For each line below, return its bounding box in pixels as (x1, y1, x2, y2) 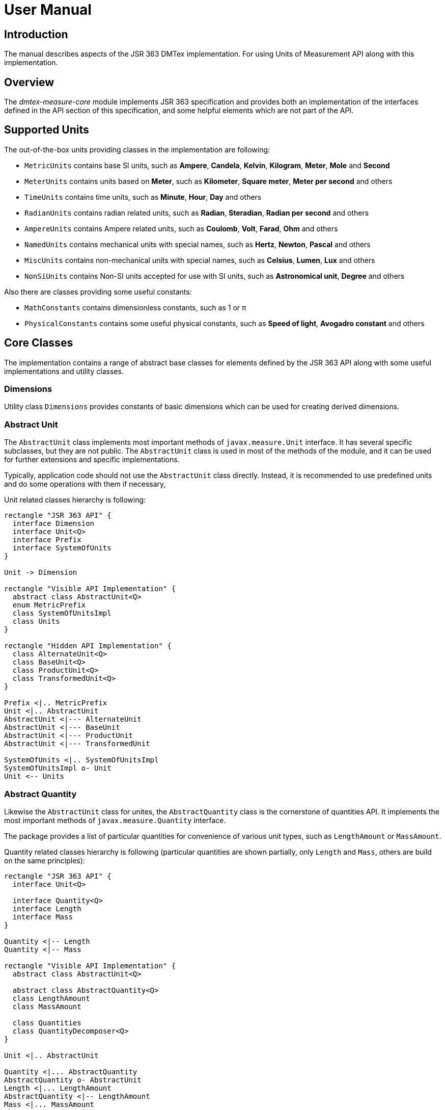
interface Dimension (12, 519, 95, 528)
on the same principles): (4, 856, 85, 865)
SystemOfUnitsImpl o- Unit (4, 764, 112, 773)
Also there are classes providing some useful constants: (4, 287, 192, 296)
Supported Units (4, 123, 89, 137)
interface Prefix (12, 536, 81, 544)
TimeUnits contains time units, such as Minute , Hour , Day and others (24, 192, 262, 201)
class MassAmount (12, 1002, 81, 1011)
